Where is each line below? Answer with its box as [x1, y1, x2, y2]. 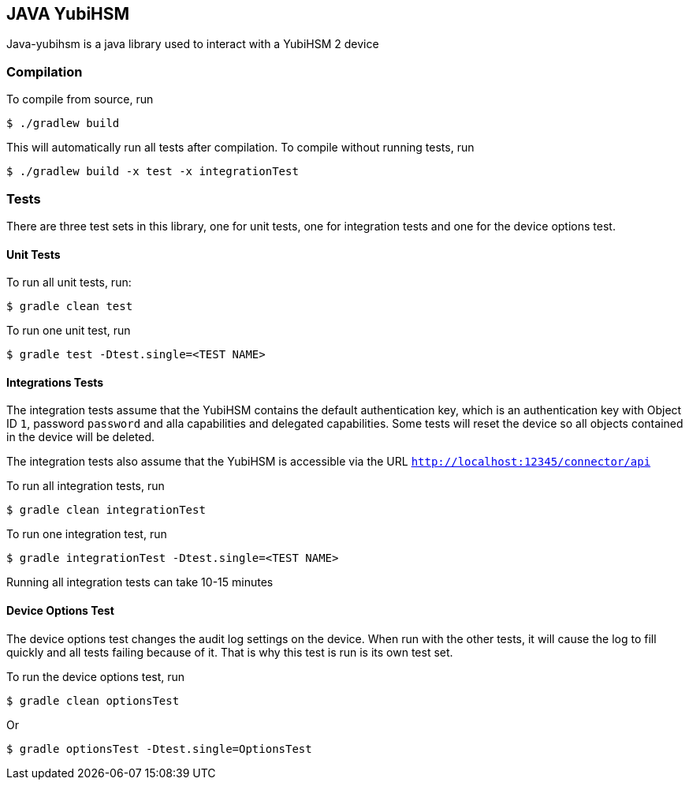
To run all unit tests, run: [6, 275, 132, 290]
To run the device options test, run [6, 669, 185, 683]
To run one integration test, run [6, 527, 167, 541]
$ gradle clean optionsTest [6, 694, 180, 707]
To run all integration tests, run [6, 479, 165, 493]
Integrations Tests [6, 375, 104, 389]
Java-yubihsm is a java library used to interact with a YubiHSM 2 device [6, 37, 379, 51]
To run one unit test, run [6, 324, 131, 338]
